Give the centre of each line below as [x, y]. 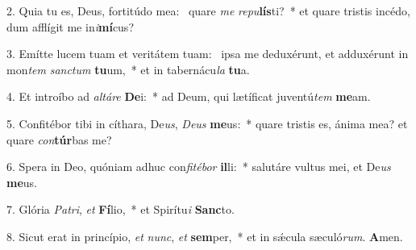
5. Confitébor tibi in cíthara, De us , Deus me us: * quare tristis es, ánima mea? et [207, 123]
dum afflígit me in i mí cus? [70, 26]
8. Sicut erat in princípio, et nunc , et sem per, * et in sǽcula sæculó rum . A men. [205, 236]
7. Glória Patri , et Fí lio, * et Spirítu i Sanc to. [121, 209]
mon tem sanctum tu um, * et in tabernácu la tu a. [128, 69]
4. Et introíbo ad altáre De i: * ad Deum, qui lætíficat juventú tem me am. [189, 96]
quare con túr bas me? [59, 139]
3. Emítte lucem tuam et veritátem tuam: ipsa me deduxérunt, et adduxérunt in [208, 54]
